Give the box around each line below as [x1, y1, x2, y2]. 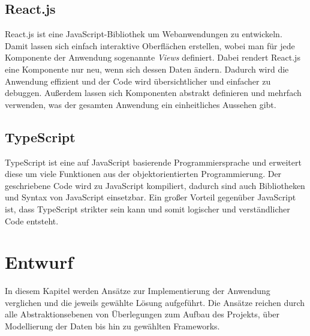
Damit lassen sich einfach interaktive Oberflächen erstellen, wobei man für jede [5, 39, 295, 52]
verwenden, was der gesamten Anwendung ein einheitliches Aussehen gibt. [5, 98, 276, 110]
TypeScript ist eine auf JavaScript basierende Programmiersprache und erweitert [5, 155, 302, 168]
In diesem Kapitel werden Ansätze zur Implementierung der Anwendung [5, 284, 270, 297]
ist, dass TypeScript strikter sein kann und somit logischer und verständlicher [5, 202, 290, 215]
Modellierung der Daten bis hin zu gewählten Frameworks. [5, 320, 220, 332]
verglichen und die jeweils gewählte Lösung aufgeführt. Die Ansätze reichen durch [5, 296, 305, 308]
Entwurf [5, 250, 74, 274]
